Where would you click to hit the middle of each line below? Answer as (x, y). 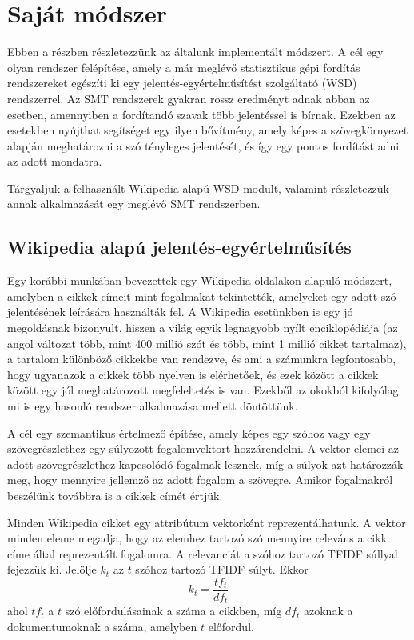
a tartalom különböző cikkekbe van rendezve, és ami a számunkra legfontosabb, (202, 359)
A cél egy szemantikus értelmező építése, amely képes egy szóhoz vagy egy (189, 432)
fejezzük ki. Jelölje (52, 569)
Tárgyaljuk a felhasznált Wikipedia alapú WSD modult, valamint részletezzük (199, 188)
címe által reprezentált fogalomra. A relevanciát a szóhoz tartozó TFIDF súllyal (203, 553)
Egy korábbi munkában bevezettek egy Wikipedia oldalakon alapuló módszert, (200, 280)
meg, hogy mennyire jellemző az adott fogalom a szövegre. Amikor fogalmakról (200, 480)
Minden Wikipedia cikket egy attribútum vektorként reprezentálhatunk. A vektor (207, 522)
